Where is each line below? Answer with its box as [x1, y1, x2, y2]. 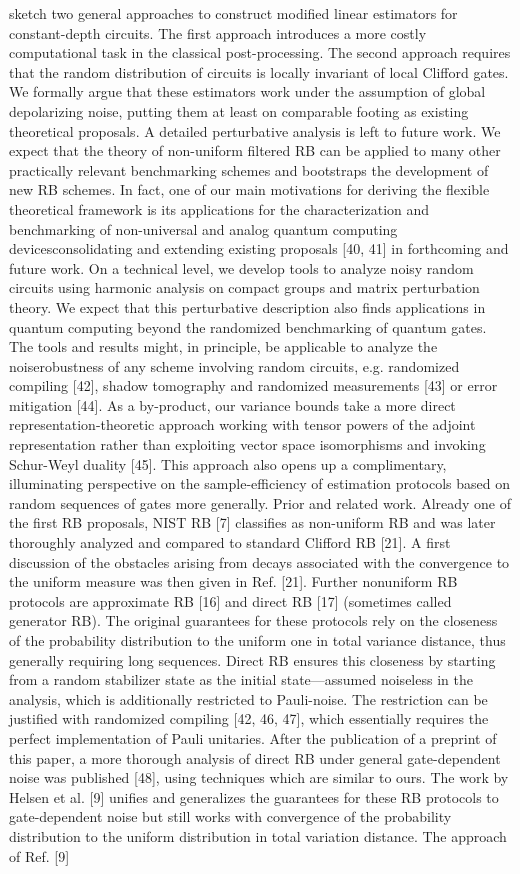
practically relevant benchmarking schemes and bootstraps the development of [9, 159, 489, 180]
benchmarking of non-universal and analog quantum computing [9, 218, 398, 239]
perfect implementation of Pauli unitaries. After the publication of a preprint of [9, 727, 497, 748]
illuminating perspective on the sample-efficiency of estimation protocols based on [9, 473, 510, 494]
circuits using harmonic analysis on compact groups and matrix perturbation [9, 277, 480, 298]
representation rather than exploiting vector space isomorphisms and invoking [9, 434, 486, 455]
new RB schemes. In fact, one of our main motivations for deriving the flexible [9, 179, 490, 200]
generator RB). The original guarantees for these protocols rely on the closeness [9, 610, 498, 631]
